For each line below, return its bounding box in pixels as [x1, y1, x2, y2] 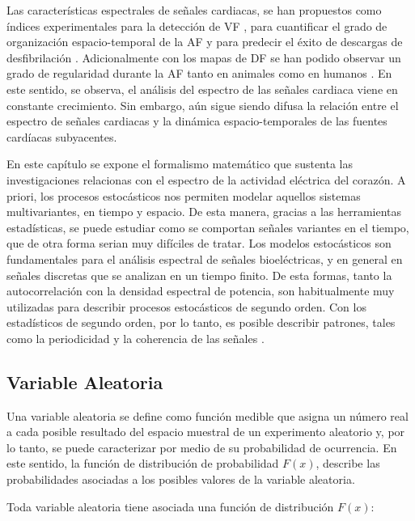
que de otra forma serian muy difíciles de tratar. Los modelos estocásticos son [6, 235, 392, 252]
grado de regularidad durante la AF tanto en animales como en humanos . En [6, 65, 392, 82]
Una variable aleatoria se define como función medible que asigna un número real [6, 407, 409, 424]
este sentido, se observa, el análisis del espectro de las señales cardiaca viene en [6, 80, 398, 97]
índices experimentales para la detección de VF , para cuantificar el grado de [6, 17, 387, 34]
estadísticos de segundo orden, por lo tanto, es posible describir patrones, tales [6, 314, 396, 331]
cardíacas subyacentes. [6, 128, 117, 145]
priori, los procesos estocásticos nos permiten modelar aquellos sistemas [6, 187, 361, 204]
